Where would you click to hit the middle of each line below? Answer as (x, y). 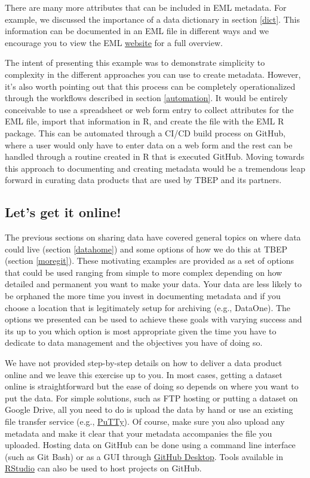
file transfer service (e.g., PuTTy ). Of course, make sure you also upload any (145, 421)
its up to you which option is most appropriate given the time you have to (141, 331)
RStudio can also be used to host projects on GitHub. (103, 468)
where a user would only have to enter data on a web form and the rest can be (149, 144)
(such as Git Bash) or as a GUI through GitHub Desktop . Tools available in (144, 456)
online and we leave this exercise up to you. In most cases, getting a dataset (144, 374)
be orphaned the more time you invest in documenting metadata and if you (143, 296)
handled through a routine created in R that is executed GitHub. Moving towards (155, 156)
